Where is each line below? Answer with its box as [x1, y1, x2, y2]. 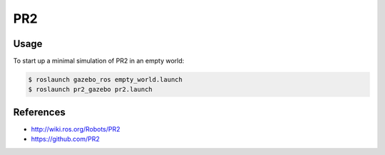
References [13, 106, 66, 118]
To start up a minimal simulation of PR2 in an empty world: [13, 57, 185, 65]
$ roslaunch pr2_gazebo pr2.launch [28, 85, 153, 94]
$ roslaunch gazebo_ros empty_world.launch [28, 75, 183, 84]
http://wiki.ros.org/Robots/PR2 [31, 124, 120, 133]
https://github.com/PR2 [31, 135, 100, 144]
